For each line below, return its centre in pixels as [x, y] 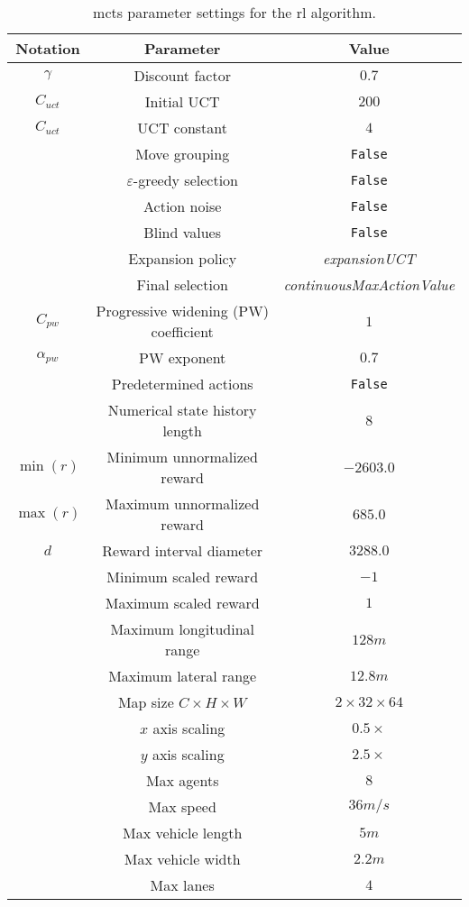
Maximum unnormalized [183, 504]
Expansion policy [183, 258]
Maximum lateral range [183, 676]
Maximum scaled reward [182, 603]
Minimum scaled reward [183, 577]
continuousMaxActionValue [369, 284]
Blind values [183, 232]
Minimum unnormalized [182, 457]
